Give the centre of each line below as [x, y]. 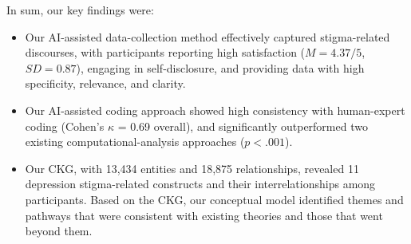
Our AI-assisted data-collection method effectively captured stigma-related [207, 36]
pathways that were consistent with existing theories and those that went [204, 215]
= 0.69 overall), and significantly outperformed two [243, 126]
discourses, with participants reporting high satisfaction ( [165, 52]
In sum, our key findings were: [80, 10]
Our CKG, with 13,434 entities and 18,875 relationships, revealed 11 [192, 168]
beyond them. [59, 231]
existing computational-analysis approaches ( [135, 142]
